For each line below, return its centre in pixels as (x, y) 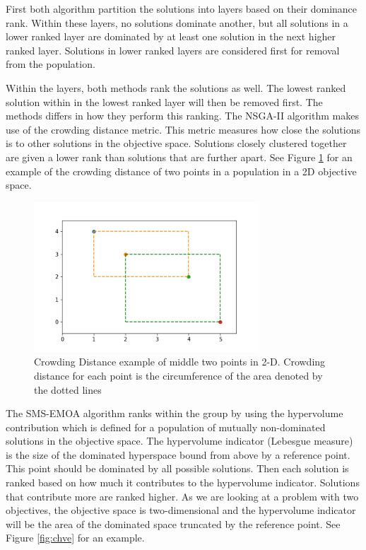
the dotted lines (68, 389)
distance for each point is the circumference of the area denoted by (178, 375)
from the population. (51, 64)
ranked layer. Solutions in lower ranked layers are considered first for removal (173, 50)
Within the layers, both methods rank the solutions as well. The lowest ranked (176, 87)
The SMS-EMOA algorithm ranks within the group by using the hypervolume (175, 413)
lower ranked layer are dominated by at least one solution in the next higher (171, 36)
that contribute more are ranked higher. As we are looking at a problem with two (182, 496)
